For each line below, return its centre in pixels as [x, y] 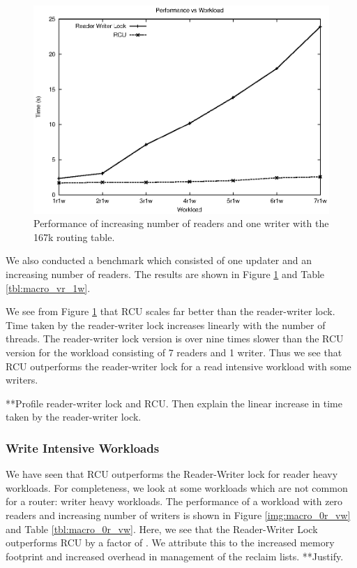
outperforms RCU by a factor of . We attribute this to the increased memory [170, 542]
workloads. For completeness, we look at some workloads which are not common [177, 487]
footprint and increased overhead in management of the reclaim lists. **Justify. [175, 556]
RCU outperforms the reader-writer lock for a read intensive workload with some [178, 366]
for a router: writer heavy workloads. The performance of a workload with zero [174, 501]
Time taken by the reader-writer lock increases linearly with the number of [166, 325]
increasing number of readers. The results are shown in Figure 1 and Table [165, 274]
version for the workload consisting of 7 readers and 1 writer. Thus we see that [174, 352]
